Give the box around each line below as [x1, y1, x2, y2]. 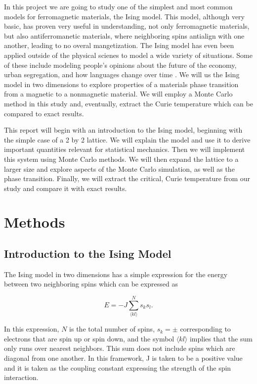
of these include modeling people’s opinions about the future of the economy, [4, 59, 237, 70]
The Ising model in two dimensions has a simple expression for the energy [4, 269, 228, 279]
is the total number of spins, [69, 324, 155, 334]
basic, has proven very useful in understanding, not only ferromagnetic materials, [4, 21, 250, 31]
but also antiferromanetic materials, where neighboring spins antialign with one [4, 30, 245, 41]
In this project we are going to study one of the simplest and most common [4, 1, 233, 11]
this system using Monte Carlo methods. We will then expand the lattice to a [4, 153, 239, 164]
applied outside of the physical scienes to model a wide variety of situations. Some [4, 49, 253, 60]
